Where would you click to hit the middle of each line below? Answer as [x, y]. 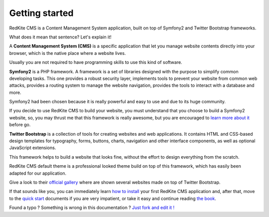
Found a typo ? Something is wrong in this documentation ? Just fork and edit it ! [92, 208]
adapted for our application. [38, 173]
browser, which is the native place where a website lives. [67, 53]
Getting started [41, 13]
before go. [20, 125]
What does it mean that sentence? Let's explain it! [60, 37]
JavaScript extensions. [33, 148]
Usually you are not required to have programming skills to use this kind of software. [96, 62]
